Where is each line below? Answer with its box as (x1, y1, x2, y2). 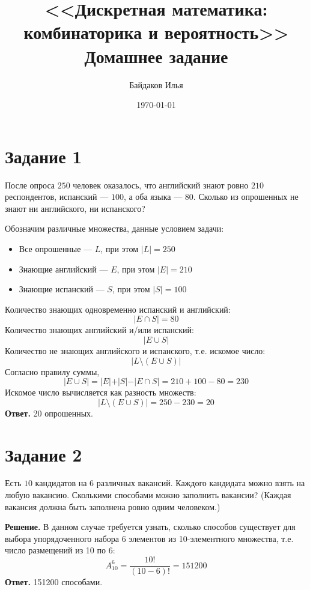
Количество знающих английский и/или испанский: (5, 324, 194, 336)
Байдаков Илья (129, 78, 183, 91)
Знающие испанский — (19, 283, 105, 295)
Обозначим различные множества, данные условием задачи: (5, 222, 224, 235)
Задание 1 (5, 143, 82, 168)
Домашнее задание (84, 43, 228, 68)
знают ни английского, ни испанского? (5, 202, 145, 214)
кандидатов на (35, 477, 87, 489)
